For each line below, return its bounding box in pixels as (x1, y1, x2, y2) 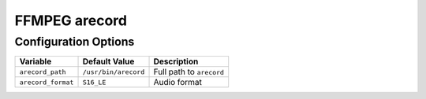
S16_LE (82, 78, 106, 86)
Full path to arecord (153, 67, 225, 78)
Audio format (153, 77, 203, 88)
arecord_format (19, 78, 74, 86)
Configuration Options (14, 35, 135, 49)
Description (153, 56, 199, 67)
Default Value (82, 56, 135, 67)
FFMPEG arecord (14, 12, 128, 29)
